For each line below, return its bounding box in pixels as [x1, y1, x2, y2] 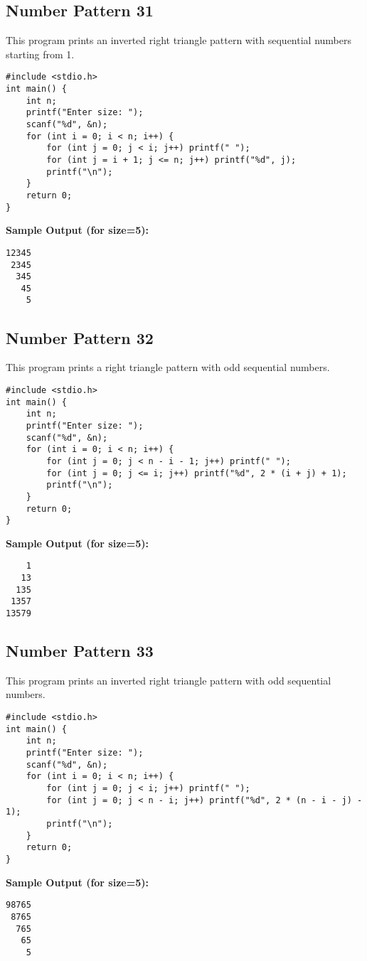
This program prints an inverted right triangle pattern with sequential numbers [6, 33, 351, 48]
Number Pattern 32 [6, 326, 154, 348]
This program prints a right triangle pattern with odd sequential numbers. [6, 360, 330, 375]
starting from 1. [6, 46, 75, 61]
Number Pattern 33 [6, 640, 154, 662]
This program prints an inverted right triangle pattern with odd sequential [6, 672, 331, 687]
